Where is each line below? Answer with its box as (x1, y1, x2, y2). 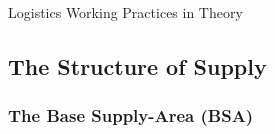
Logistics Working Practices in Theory (8, 2, 243, 22)
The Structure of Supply (8, 50, 267, 81)
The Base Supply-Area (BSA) (8, 103, 254, 128)
